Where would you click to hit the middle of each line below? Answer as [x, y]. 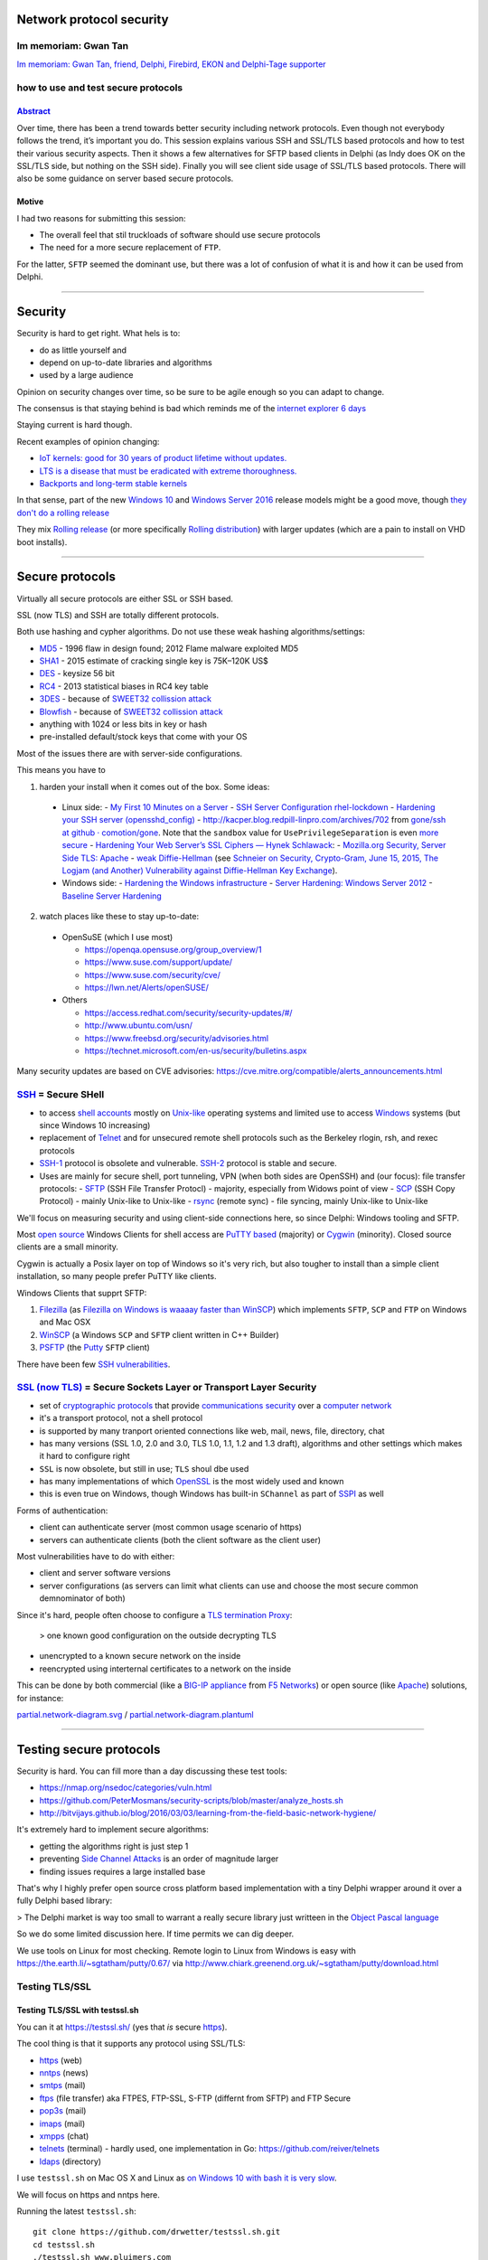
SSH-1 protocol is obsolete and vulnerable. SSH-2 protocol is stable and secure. [188, 1163]
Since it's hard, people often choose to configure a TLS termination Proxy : [155, 1615]
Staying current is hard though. [75, 425]
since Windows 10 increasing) [95, 1125]
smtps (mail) [62, 2086]
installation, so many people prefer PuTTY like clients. [117, 1276]
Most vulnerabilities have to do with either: [96, 1557]
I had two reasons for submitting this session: [101, 218]
